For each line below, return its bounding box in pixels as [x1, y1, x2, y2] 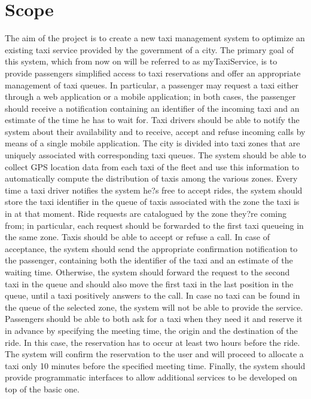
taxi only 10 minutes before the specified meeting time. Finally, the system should [5, 359, 306, 372]
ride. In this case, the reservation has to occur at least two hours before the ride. [5, 336, 300, 348]
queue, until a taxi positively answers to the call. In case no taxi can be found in [5, 289, 300, 302]
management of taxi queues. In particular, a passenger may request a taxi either [5, 78, 298, 91]
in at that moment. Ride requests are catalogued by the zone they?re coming [5, 207, 286, 220]
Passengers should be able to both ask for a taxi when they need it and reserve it [5, 312, 303, 325]
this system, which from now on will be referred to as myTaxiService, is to [5, 55, 278, 67]
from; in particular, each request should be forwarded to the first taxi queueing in [5, 219, 304, 231]
